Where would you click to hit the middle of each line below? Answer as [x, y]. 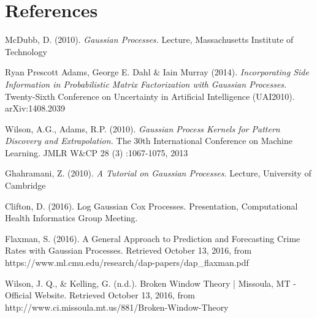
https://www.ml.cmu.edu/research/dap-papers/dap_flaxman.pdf [127, 263]
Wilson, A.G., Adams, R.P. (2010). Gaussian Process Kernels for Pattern [143, 128]
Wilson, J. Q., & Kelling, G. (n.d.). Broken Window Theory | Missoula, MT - [151, 283]
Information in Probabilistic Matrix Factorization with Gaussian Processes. [146, 84]
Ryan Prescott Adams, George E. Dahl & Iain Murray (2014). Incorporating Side [157, 72]
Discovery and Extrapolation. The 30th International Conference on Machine [149, 141]
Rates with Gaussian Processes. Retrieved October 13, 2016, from [128, 250]
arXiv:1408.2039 [35, 108]
